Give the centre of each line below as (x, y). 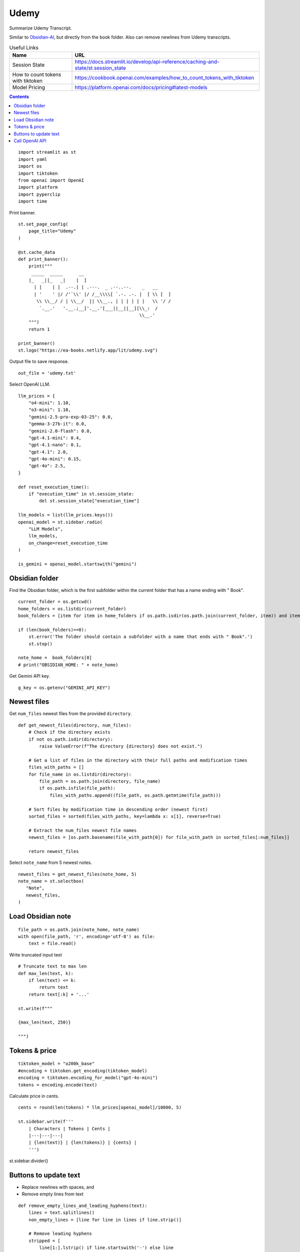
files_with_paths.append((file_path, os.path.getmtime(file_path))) (135, 795)
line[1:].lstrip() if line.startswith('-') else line (106, 1248)
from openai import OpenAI (51, 180)
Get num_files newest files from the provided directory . (70, 714)
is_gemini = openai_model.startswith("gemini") (77, 564)
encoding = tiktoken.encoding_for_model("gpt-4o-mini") (88, 1078)
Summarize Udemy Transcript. (41, 28)
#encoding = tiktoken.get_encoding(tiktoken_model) (83, 1071)
